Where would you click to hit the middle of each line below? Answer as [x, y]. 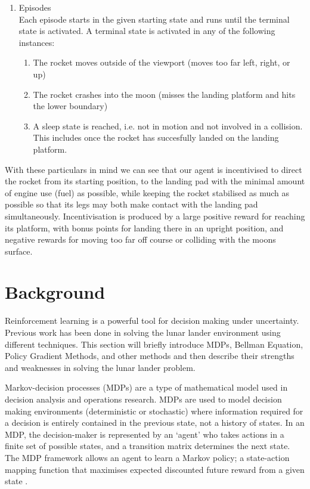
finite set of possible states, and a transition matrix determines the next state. [148, 446]
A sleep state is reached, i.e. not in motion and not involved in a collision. [168, 126]
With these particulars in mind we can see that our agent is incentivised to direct [154, 169]
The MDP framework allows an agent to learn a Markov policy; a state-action [147, 457]
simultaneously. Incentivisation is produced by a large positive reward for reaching [155, 216]
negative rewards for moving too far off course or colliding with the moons [140, 239]
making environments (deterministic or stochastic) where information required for [154, 411]
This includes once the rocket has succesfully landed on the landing [156, 137]
